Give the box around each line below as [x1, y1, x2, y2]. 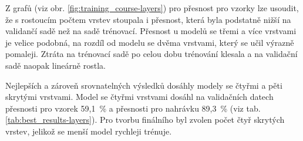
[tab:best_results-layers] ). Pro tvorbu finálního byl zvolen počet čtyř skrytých [5, 113, 285, 126]
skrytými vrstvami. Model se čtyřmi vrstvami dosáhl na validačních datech [5, 90, 274, 103]
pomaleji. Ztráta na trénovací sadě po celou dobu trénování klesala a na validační [5, 48, 298, 60]
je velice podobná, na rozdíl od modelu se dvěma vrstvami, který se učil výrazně [5, 36, 294, 48]
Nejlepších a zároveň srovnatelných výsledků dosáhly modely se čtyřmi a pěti [5, 79, 282, 91]
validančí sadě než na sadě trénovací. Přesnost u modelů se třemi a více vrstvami [5, 25, 297, 37]
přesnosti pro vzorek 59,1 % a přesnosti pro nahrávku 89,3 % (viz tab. [5, 102, 261, 114]
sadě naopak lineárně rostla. [5, 59, 106, 71]
